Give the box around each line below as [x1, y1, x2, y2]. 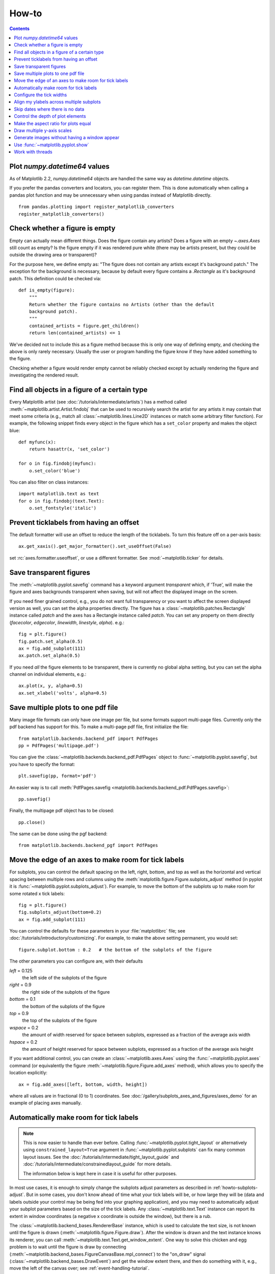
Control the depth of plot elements [14, 113, 86, 119]
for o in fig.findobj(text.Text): [18, 498, 104, 504]
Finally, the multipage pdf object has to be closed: [9, 808, 115, 814]
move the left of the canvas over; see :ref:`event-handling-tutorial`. [9, 1265, 150, 1271]
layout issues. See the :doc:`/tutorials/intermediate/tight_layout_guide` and [23, 1154, 179, 1160]
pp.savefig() [18, 796, 51, 802]
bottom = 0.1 [9, 996, 36, 1002]
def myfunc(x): [18, 439, 57, 445]
